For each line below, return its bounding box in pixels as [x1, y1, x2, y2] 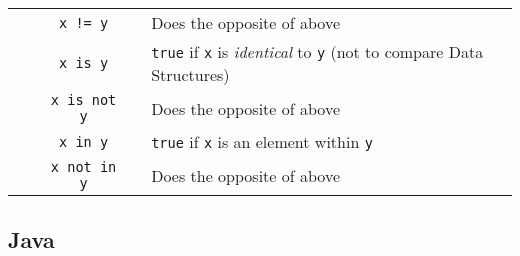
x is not [50, 92, 117, 108]
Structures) [151, 63, 230, 86]
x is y [59, 55, 109, 71]
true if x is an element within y [151, 130, 373, 153]
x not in [50, 159, 117, 175]
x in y [59, 133, 109, 150]
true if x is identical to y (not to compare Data [151, 40, 484, 63]
